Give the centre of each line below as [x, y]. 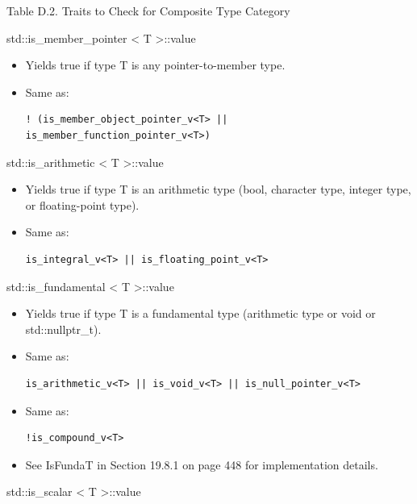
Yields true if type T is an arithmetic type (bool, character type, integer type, [218, 189]
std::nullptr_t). [63, 329]
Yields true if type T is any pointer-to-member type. [155, 65]
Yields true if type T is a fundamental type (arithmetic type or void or [200, 313]
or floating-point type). [82, 204]
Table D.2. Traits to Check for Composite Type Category [148, 10]
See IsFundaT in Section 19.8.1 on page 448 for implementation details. [202, 464]
